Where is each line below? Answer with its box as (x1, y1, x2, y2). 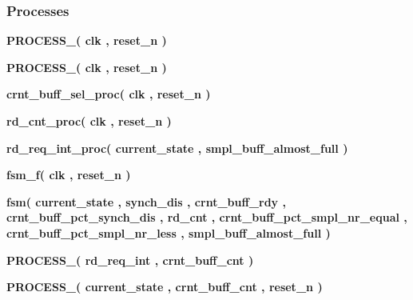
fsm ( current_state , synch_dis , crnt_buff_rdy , (6, 193, 286, 210)
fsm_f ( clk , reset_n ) (6, 166, 131, 183)
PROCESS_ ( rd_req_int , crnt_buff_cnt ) (6, 251, 254, 268)
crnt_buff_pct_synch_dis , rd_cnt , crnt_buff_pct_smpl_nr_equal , (6, 209, 407, 226)
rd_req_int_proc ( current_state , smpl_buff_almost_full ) (6, 139, 348, 156)
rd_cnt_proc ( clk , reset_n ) (6, 113, 172, 129)
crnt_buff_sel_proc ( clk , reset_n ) (6, 86, 211, 102)
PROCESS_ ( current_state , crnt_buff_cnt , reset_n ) (6, 278, 323, 295)
